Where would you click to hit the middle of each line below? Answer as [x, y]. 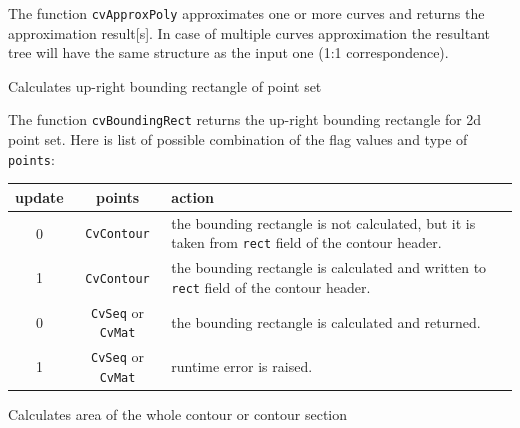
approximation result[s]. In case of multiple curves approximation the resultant [249, 32]
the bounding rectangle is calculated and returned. [326, 321]
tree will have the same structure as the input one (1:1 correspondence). [228, 52]
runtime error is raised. [242, 366]
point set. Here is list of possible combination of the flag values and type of [238, 139]
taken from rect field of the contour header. [306, 242]
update [39, 196]
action [193, 196]
